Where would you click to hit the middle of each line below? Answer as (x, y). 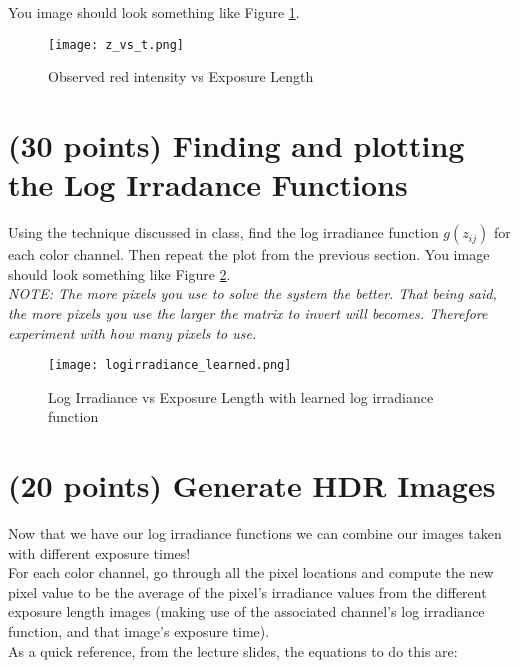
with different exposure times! (99, 552)
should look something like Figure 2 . (119, 273)
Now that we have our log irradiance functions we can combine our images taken (255, 533)
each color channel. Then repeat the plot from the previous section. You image (249, 254)
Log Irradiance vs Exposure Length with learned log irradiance (241, 396)
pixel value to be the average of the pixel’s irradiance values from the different (247, 591)
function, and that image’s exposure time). (139, 631)
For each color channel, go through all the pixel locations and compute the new (251, 572)
